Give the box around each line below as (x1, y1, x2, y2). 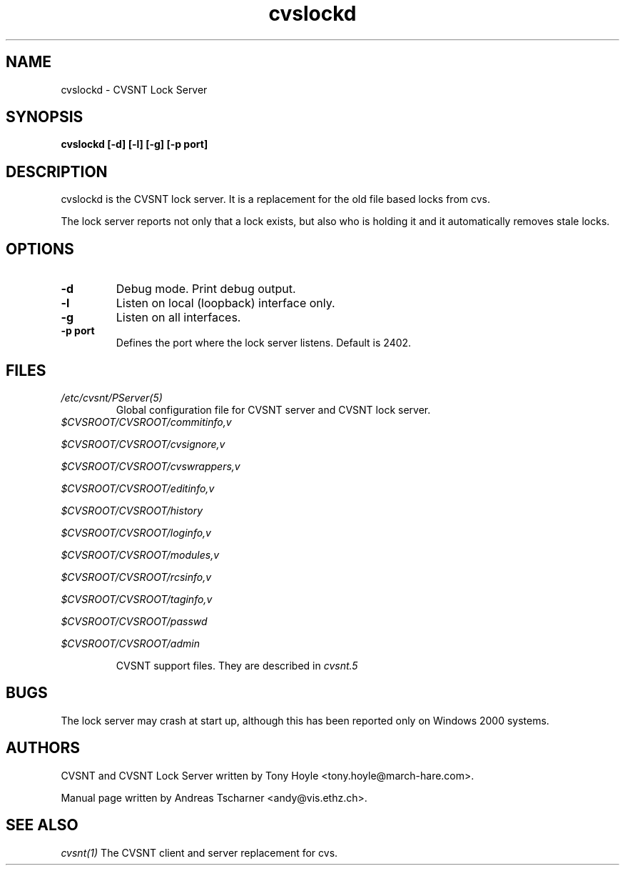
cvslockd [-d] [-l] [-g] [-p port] (61, 138, 208, 151)
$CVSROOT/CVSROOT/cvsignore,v (61, 437, 225, 450)
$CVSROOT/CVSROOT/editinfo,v (61, 482, 215, 494)
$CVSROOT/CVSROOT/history (61, 504, 203, 517)
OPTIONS (6, 239, 74, 258)
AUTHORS (6, 739, 81, 757)
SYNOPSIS (6, 108, 83, 126)
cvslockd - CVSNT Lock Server (61, 83, 208, 96)
